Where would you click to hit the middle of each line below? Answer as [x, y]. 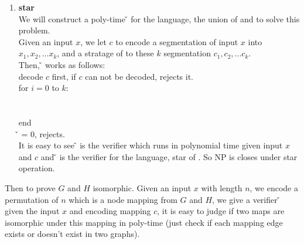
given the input [32, 211]
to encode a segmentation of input [177, 41]
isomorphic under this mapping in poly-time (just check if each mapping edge [144, 222]
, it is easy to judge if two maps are [221, 211]
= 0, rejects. [43, 133]
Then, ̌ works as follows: [62, 64]
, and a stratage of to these [105, 53]
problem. [34, 30]
